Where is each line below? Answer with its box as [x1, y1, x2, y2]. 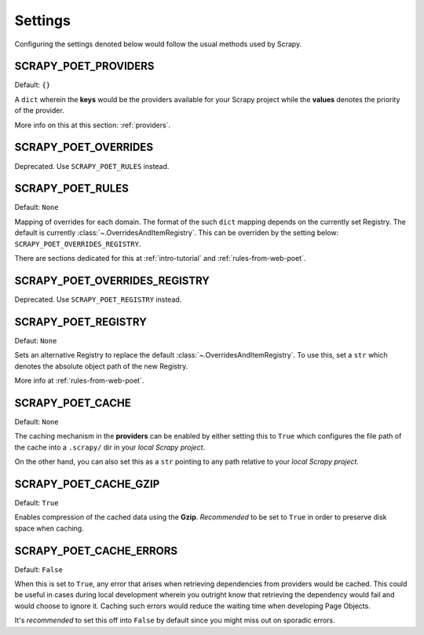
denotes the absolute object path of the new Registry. [14, 362, 188, 371]
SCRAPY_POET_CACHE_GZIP [14, 477, 160, 490]
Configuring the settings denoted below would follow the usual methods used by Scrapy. [14, 39, 302, 49]
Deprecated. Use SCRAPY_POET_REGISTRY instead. [14, 295, 182, 304]
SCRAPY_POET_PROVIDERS [14, 60, 155, 73]
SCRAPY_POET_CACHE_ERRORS [14, 544, 178, 557]
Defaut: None [14, 336, 57, 345]
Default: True [14, 497, 59, 507]
